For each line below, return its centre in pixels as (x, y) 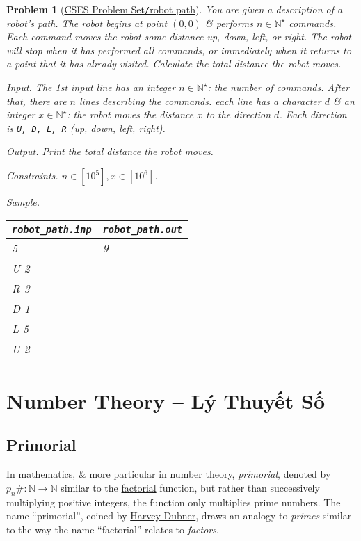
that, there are (37, 100)
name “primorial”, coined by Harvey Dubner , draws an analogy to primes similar (179, 516)
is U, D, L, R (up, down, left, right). (86, 128)
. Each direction (313, 114)
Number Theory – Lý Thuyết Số (166, 400)
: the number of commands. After (279, 87)
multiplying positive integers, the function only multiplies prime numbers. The (174, 502)
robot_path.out (143, 229)
